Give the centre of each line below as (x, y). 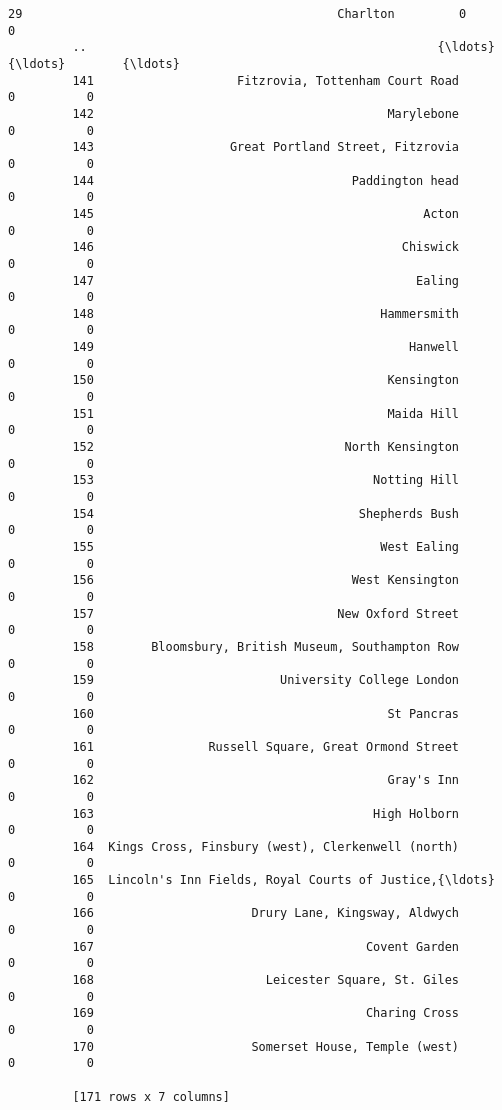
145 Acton (266, 213)
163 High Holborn (266, 813)
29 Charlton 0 (237, 14)
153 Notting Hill (266, 480)
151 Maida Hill (266, 413)
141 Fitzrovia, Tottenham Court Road (266, 80)
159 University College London (266, 680)
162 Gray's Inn (266, 780)
